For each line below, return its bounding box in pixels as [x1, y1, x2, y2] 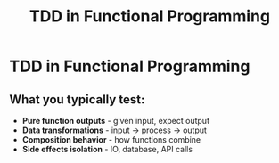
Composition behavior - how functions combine [21, 134, 201, 144]
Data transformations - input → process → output [21, 125, 208, 135]
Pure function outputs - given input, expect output [21, 116, 209, 126]
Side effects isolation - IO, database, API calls [21, 144, 193, 154]
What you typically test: [9, 92, 145, 107]
